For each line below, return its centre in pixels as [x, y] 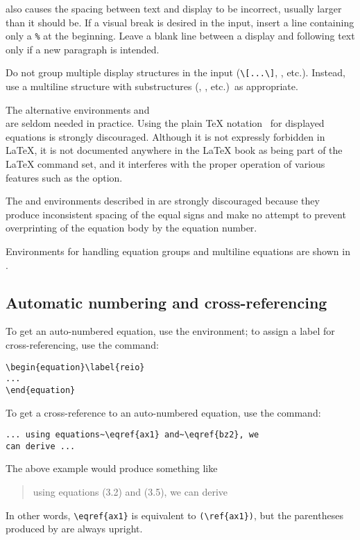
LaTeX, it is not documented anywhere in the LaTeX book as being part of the [174, 150]
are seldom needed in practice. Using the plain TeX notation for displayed [165, 123]
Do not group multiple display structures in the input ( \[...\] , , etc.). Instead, [175, 72]
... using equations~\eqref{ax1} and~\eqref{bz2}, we [132, 435]
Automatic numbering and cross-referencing [166, 302]
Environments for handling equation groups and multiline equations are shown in [178, 251]
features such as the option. [64, 177]
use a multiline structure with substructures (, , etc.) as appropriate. [152, 86]
